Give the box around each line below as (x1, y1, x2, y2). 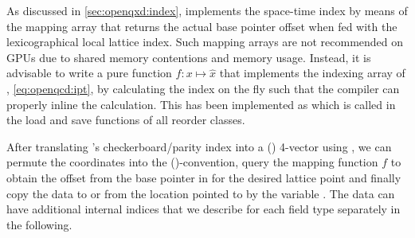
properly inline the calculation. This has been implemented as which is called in (6, 96, 396, 112)
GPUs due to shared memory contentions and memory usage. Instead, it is (6, 49, 371, 65)
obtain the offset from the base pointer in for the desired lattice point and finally (6, 169, 401, 185)
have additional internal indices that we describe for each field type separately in (6, 201, 401, 217)
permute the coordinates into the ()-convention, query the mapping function (6, 154, 378, 170)
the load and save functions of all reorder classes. (6, 111, 245, 128)
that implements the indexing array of (219, 64, 405, 81)
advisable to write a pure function (6, 64, 172, 81)
